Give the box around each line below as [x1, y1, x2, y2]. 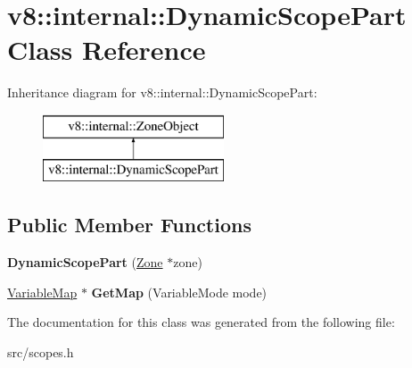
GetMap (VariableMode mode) [91, 282, 268, 301]
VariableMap [7, 282, 78, 301]
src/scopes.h [7, 343, 74, 362]
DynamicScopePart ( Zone [7, 253, 163, 272]
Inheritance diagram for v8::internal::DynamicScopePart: [7, 83, 317, 102]
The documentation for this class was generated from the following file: [7, 313, 395, 331]
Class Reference [7, 31, 206, 68]
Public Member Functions [7, 211, 251, 238]
